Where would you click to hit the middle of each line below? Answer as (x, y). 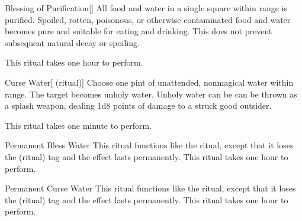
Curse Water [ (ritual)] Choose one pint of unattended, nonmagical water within (149, 82)
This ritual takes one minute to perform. (78, 125)
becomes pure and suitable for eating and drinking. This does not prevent (139, 31)
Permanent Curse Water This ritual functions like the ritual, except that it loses (150, 188)
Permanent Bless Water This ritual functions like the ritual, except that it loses (149, 145)
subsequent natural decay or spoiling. (72, 42)
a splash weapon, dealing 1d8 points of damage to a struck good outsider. (138, 105)
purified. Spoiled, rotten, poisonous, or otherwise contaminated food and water (148, 19)
